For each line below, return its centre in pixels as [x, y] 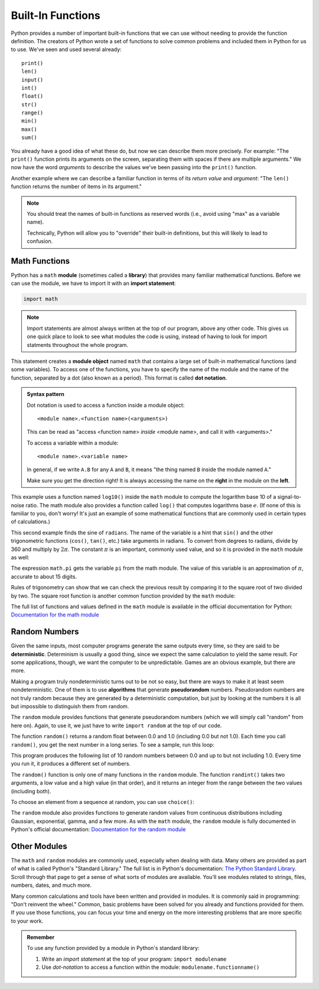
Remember [41, 938]
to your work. [27, 921]
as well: [20, 557]
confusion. [40, 241]
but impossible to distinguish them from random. [70, 706]
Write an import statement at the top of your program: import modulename [134, 959]
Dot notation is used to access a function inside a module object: [106, 405]
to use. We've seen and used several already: [66, 50]
